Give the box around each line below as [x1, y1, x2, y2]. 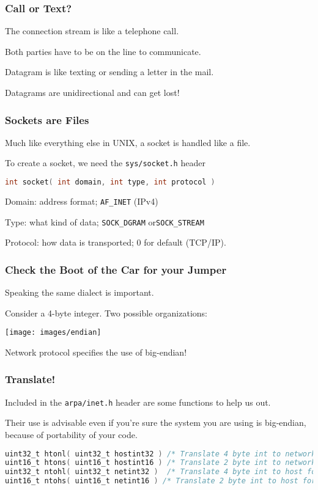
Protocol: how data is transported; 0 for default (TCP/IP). [5, 236, 226, 249]
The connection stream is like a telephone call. [5, 24, 179, 37]
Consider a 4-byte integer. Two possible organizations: [5, 306, 207, 319]
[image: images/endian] [5, 328, 102, 337]
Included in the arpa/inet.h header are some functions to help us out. [5, 395, 271, 408]
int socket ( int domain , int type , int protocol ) [5, 178, 215, 187]
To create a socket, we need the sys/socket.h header [5, 156, 205, 169]
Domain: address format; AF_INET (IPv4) [5, 194, 158, 207]
